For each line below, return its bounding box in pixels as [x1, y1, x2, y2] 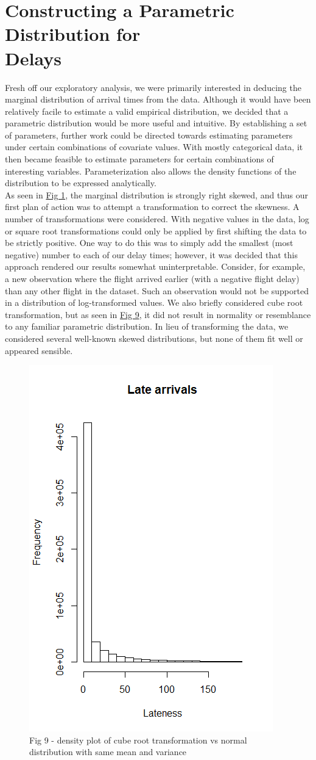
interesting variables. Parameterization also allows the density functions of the [5, 164, 297, 177]
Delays [5, 45, 61, 70]
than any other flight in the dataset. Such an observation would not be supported [5, 284, 309, 297]
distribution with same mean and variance [29, 745, 187, 758]
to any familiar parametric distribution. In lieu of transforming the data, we [5, 320, 289, 333]
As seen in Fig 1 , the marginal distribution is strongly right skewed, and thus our [5, 188, 308, 201]
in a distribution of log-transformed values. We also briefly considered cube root [5, 296, 303, 309]
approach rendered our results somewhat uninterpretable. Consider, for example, [5, 260, 306, 273]
